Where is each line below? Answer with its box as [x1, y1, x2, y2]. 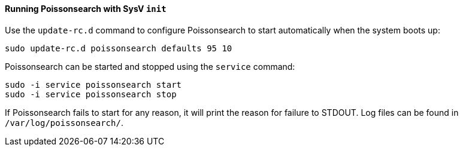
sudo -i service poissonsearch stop [5, 89, 177, 99]
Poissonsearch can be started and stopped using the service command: [5, 61, 295, 72]
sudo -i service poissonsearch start [5, 79, 182, 90]
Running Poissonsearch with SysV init [5, 4, 167, 14]
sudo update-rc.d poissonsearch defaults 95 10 [5, 43, 232, 53]
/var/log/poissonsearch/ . [5, 117, 123, 128]
